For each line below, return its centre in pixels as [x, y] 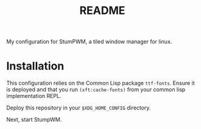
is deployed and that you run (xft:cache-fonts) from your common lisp [96, 89]
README [102, 11]
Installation [35, 66]
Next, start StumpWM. [34, 120]
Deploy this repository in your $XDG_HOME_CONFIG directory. [79, 108]
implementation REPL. [34, 96]
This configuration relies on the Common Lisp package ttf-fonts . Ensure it [100, 83]
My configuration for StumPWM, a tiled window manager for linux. [89, 42]
